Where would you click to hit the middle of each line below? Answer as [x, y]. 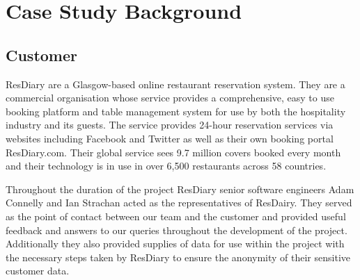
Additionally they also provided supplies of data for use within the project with [175, 244]
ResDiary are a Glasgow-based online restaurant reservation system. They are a [175, 84]
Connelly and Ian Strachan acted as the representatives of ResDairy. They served [179, 203]
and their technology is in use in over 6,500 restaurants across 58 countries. [166, 166]
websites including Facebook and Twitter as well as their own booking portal [170, 138]
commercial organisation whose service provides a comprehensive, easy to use [170, 98]
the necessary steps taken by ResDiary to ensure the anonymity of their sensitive [178, 257]
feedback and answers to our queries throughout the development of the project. [177, 230]
